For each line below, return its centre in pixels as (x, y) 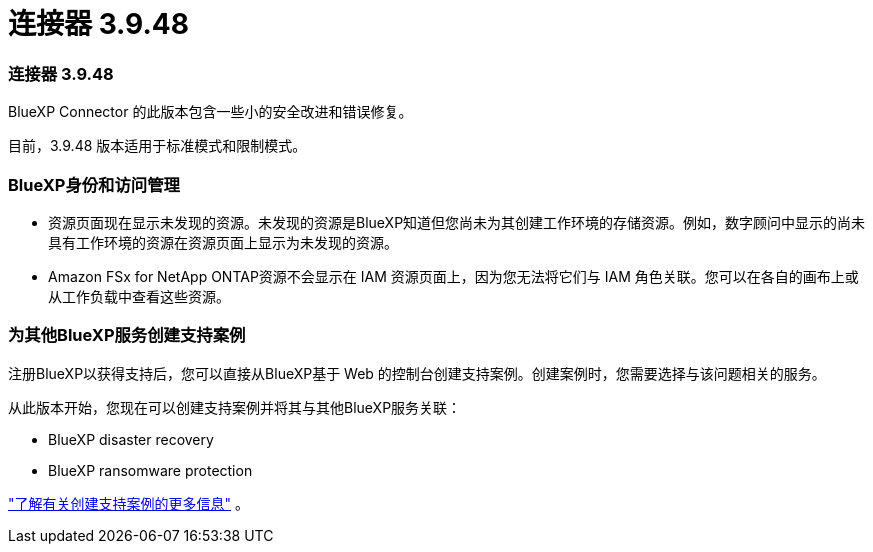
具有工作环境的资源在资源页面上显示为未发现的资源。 (223, 242)
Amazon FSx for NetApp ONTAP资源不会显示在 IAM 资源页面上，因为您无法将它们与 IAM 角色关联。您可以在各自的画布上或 (453, 276)
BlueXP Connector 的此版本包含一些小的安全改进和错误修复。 (210, 112)
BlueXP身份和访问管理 (94, 184)
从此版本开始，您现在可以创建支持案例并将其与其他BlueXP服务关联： (235, 407)
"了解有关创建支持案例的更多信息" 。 (128, 503)
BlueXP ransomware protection (150, 470)
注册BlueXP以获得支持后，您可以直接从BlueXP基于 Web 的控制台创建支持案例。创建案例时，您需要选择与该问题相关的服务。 (417, 373)
